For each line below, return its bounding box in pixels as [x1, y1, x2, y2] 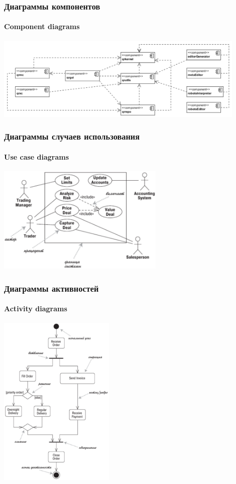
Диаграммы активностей [4, 282, 99, 294]
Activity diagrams [4, 303, 67, 314]
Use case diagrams [4, 151, 69, 162]
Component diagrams [4, 21, 80, 32]
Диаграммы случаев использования [4, 130, 140, 143]
